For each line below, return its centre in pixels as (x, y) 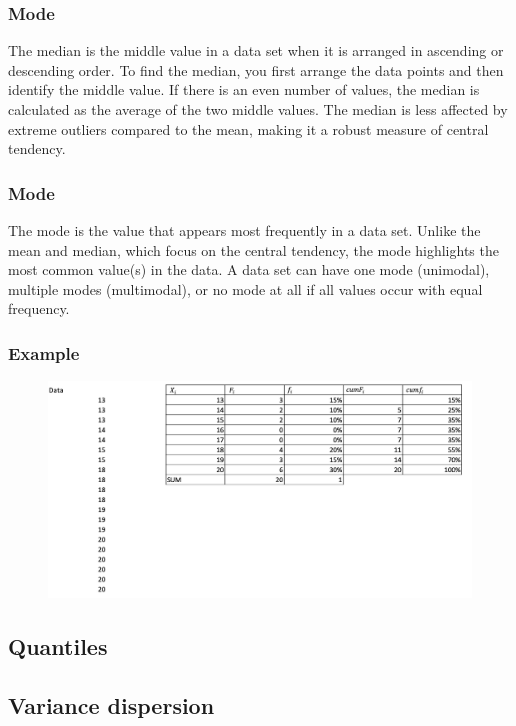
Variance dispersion (111, 704)
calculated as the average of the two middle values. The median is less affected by (258, 109)
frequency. (39, 308)
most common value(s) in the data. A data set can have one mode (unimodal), (249, 269)
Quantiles (58, 645)
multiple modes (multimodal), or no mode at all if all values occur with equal (245, 288)
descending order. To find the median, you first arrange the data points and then (256, 69)
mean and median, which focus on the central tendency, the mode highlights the (253, 249)
